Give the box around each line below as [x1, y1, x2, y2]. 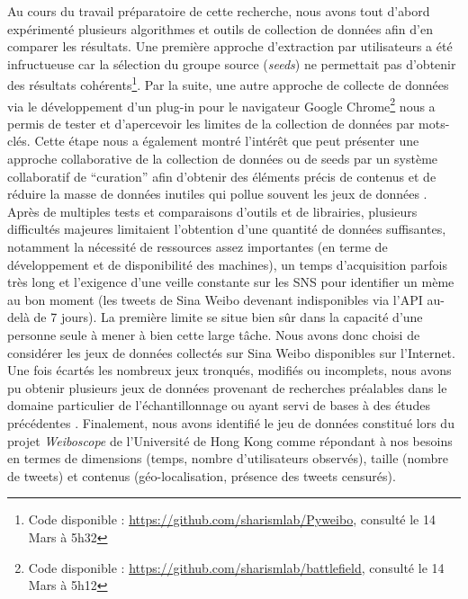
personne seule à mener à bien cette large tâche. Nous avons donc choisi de [7, 326, 420, 344]
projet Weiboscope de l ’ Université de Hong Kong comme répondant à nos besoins [7, 431, 453, 450]
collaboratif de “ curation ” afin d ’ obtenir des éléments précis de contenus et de [7, 166, 436, 185]
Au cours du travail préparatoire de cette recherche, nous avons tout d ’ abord [7, 2, 430, 20]
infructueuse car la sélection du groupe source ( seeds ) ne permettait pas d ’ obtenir [7, 54, 456, 73]
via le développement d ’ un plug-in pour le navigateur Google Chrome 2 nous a [7, 94, 436, 115]
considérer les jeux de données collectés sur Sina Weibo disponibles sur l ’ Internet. [7, 343, 455, 362]
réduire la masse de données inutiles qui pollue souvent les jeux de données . [7, 184, 427, 203]
